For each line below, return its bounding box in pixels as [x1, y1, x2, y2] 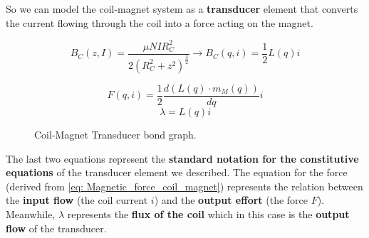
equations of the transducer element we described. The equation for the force [6, 165, 348, 180]
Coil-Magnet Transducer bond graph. [34, 127, 197, 142]
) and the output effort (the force [154, 193, 308, 207]
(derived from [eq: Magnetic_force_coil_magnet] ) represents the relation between [6, 178, 363, 193]
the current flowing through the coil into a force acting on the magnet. [6, 15, 313, 30]
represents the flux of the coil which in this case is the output [67, 206, 350, 221]
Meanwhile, [6, 206, 56, 221]
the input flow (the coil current [6, 193, 148, 207]
